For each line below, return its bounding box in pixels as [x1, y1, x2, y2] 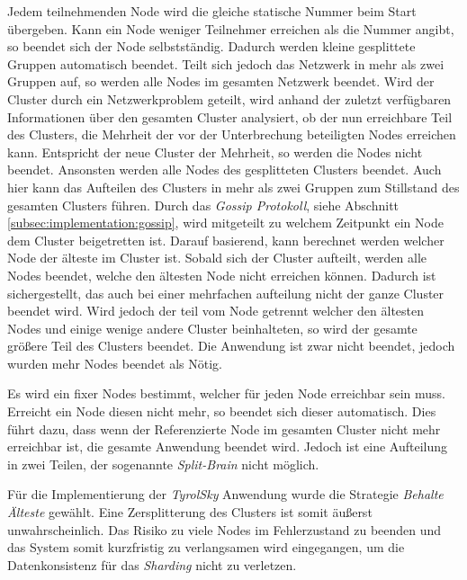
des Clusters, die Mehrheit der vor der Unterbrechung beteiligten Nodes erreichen [7, 125, 456, 144]
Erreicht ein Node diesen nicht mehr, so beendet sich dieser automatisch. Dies [7, 402, 436, 421]
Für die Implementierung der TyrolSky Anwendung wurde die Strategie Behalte [7, 485, 444, 504]
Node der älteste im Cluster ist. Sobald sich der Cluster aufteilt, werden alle [7, 248, 427, 267]
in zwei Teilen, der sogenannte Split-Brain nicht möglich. [7, 454, 319, 473]
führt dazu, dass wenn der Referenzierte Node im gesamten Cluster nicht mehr [7, 419, 441, 438]
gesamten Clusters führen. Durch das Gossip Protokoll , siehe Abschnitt [7, 195, 400, 214]
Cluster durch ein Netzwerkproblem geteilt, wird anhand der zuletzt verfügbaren [7, 89, 452, 108]
